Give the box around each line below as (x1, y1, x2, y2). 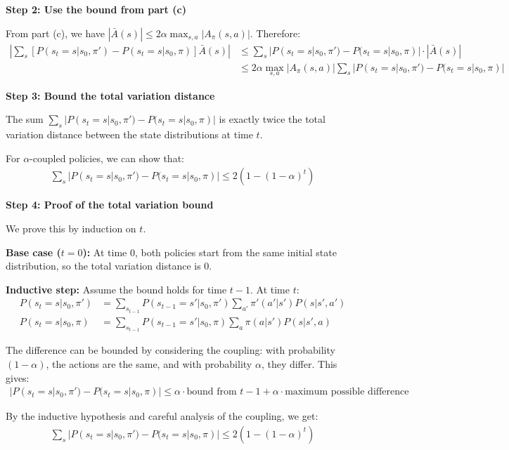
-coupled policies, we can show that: (30, 150, 184, 165)
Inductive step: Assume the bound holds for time (6, 282, 227, 296)
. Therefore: (250, 25, 301, 40)
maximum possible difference (285, 387, 409, 397)
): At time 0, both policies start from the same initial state (82, 244, 337, 259)
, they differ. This (261, 356, 337, 371)
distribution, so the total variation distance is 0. (6, 258, 212, 273)
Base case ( (6, 244, 61, 259)
